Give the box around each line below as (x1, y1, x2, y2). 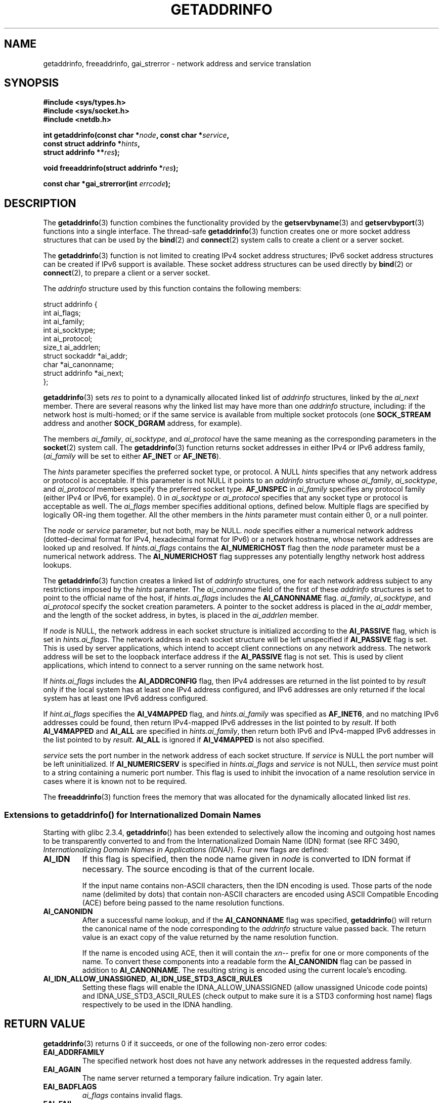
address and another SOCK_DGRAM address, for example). (43, 419, 242, 428)
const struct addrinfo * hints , (43, 139, 140, 148)
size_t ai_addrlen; (43, 343, 101, 352)
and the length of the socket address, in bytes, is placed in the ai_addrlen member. (43, 611, 319, 620)
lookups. (43, 561, 72, 570)
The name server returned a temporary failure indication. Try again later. (82, 1073, 323, 1082)
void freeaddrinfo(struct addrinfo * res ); (43, 164, 179, 173)
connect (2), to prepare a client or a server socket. (43, 268, 210, 278)
